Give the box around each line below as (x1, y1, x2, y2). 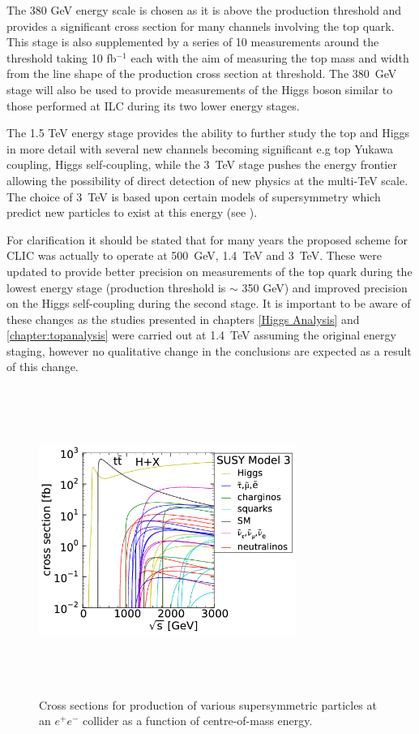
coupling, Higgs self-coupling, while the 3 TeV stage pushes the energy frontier (6, 156, 397, 173)
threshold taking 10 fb (6, 49, 117, 66)
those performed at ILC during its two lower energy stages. (6, 97, 300, 114)
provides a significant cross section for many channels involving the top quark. (6, 17, 395, 34)
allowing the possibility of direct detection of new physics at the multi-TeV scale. (6, 171, 408, 188)
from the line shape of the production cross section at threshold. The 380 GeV (6, 65, 397, 82)
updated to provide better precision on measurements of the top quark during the (6, 262, 413, 279)
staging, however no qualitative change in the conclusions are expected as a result (6, 342, 412, 359)
